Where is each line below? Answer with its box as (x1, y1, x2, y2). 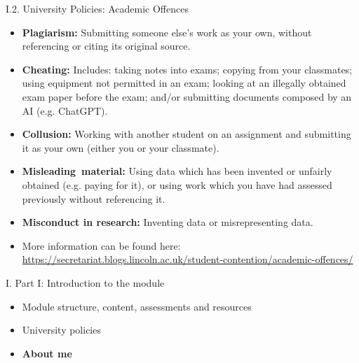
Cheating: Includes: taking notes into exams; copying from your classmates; (22, 62, 353, 76)
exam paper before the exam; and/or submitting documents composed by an (22, 89, 352, 104)
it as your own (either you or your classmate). (22, 140, 219, 155)
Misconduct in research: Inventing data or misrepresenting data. (22, 215, 313, 229)
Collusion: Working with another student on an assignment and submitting (22, 127, 351, 141)
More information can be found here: (22, 238, 181, 252)
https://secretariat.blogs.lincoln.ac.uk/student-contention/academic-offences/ (22, 252, 353, 266)
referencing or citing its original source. (22, 38, 191, 53)
